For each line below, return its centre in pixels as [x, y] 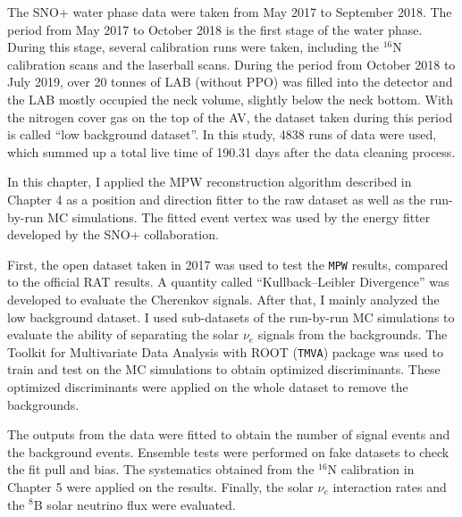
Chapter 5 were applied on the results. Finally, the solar [160, 486]
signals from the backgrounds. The [353, 334]
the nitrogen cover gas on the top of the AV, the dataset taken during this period [230, 117]
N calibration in [371, 469]
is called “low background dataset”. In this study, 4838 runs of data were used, [222, 134]
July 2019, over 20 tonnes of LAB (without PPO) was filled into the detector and [230, 82]
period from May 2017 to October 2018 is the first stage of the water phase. [215, 29]
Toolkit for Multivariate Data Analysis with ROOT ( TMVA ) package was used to [225, 351]
